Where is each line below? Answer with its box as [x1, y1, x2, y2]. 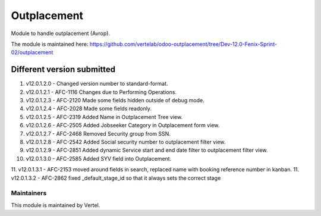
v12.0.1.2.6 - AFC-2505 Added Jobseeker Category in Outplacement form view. [26, 122, 220, 129]
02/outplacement [11, 49, 53, 56]
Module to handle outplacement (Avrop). [11, 30, 110, 37]
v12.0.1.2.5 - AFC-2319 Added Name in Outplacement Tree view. [26, 113, 183, 120]
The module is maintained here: [11, 40, 89, 48]
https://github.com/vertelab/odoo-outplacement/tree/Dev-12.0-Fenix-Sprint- [89, 40, 278, 48]
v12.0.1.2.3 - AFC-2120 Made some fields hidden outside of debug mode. [26, 97, 204, 104]
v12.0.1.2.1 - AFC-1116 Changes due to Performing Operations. [26, 88, 177, 95]
